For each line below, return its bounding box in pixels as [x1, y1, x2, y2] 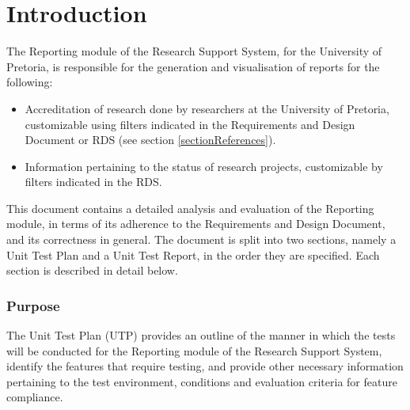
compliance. [6, 389, 63, 405]
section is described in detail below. [6, 262, 178, 279]
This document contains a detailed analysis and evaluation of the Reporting [6, 199, 374, 216]
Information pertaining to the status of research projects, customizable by [25, 158, 383, 174]
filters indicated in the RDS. [25, 173, 162, 190]
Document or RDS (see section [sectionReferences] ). [25, 131, 276, 148]
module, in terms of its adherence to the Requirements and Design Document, [6, 215, 385, 232]
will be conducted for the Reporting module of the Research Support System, [6, 342, 382, 359]
